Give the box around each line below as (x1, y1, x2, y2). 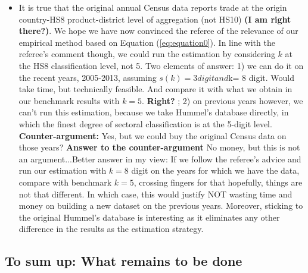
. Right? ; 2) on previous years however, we (142, 94, 303, 106)
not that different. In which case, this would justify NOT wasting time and (18, 187, 293, 200)
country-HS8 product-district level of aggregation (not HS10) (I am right (18, 12, 291, 25)
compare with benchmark (18, 175, 112, 188)
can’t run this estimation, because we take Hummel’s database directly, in (18, 106, 289, 118)
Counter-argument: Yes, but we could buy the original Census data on (18, 129, 287, 142)
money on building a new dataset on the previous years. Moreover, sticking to (18, 199, 303, 212)
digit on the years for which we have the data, (131, 164, 300, 177)
